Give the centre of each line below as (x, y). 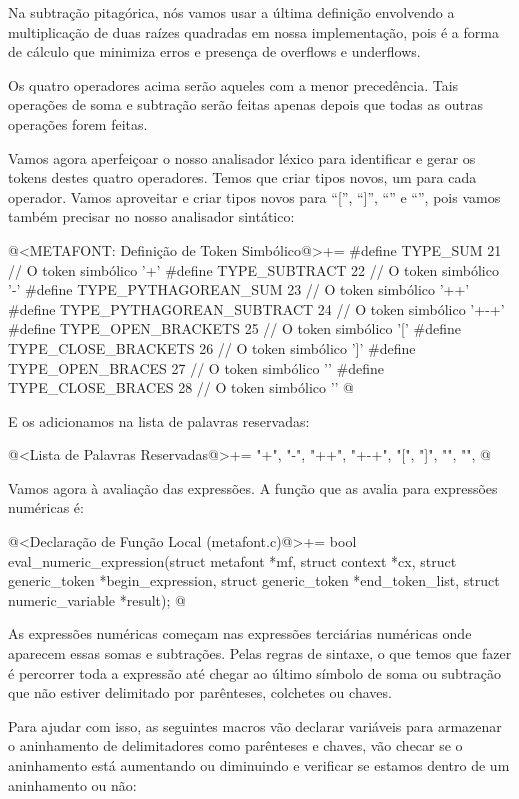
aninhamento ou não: (72, 784)
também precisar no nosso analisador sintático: (151, 216)
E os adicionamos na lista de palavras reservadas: (159, 420)
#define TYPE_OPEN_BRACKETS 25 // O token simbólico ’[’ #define (234, 328)
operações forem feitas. (78, 123)
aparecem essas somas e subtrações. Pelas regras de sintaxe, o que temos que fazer (260, 653)
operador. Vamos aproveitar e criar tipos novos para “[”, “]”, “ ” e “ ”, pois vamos (254, 196)
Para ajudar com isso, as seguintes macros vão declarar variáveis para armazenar (255, 725)
